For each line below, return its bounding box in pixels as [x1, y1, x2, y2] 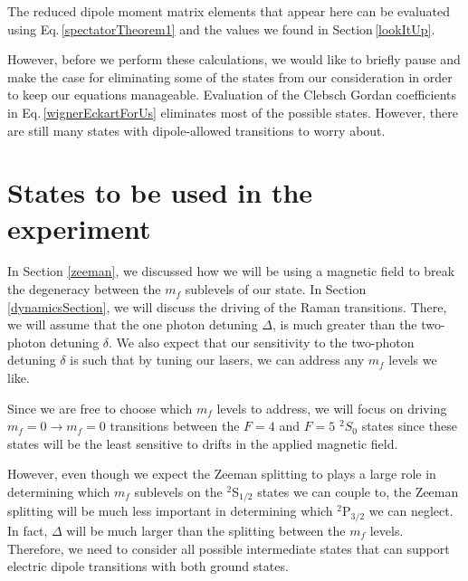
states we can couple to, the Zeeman [257, 482, 459, 500]
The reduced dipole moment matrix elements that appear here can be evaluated [7, 2, 451, 20]
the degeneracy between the [7, 280, 161, 299]
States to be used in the [7, 174, 313, 211]
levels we [388, 350, 437, 369]
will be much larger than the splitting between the [66, 520, 346, 539]
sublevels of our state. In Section [185, 280, 367, 299]
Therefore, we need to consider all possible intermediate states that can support [7, 538, 450, 557]
